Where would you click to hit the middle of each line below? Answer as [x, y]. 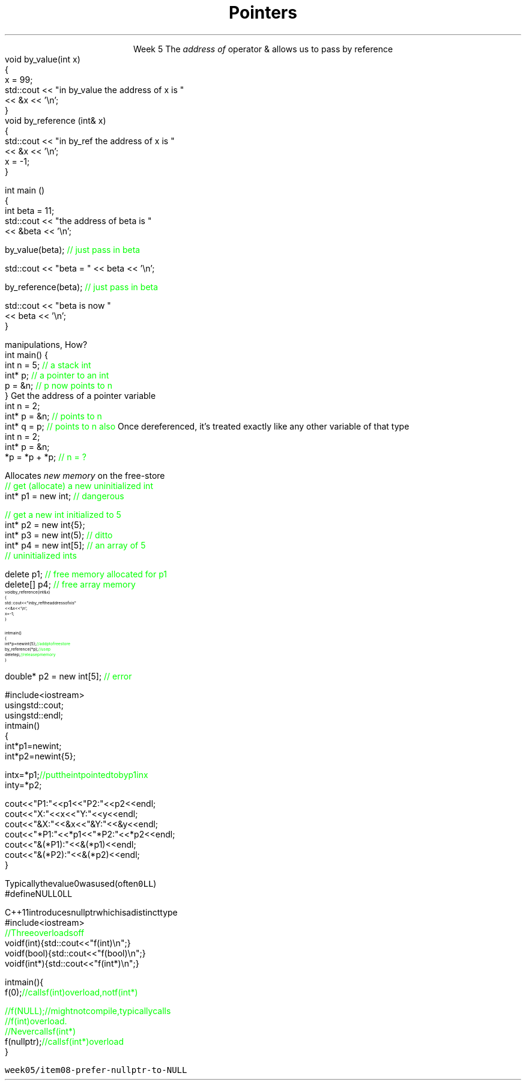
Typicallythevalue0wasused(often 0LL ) [81, 883]
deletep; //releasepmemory [30, 654]
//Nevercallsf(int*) [41, 1031]
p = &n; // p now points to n [59, 385]
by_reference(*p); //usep [28, 649]
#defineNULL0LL [39, 893]
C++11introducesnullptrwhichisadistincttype [91, 912]
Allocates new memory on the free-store [85, 475]
